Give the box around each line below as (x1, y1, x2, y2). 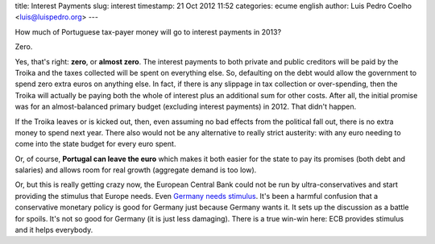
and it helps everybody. (14, 225, 93, 235)
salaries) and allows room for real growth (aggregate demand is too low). (14, 165, 257, 175)
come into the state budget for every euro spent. (14, 139, 176, 149)
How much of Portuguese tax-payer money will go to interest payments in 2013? (14, 27, 282, 36)
